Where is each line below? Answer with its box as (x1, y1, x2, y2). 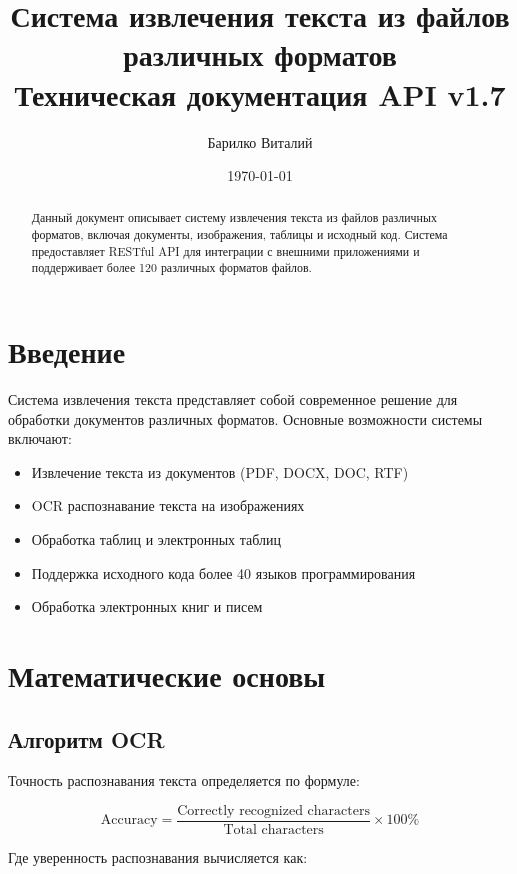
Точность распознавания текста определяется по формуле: (8, 770, 360, 791)
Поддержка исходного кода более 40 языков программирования (31, 562, 416, 583)
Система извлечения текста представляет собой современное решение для (8, 389, 458, 410)
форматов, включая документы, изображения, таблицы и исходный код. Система (31, 226, 448, 243)
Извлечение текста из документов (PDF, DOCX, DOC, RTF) (31, 461, 409, 482)
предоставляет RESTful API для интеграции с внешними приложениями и (31, 242, 420, 259)
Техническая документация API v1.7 (14, 73, 506, 114)
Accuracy (100, 813, 158, 828)
